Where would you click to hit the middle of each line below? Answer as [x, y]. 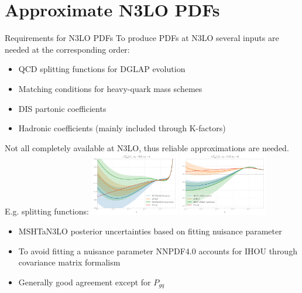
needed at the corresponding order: [67, 49]
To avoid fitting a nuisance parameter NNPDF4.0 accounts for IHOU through [158, 251]
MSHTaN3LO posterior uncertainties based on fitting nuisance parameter [150, 231]
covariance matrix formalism [69, 262]
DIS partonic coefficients [62, 108]
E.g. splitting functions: [47, 211]
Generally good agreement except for [85, 282]
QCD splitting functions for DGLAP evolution [102, 69]
